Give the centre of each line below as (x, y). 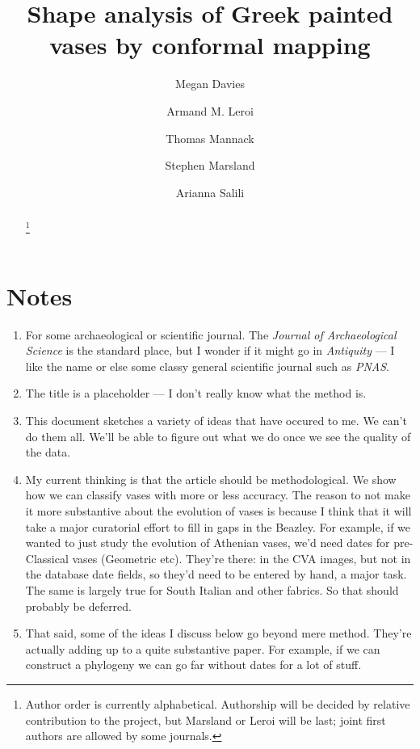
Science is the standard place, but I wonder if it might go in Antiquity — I (210, 350)
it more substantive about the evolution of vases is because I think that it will (218, 510)
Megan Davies (210, 84)
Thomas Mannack (210, 138)
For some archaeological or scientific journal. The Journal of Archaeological (211, 334)
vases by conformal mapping (210, 45)
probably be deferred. (79, 606)
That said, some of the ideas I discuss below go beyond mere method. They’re (218, 633)
